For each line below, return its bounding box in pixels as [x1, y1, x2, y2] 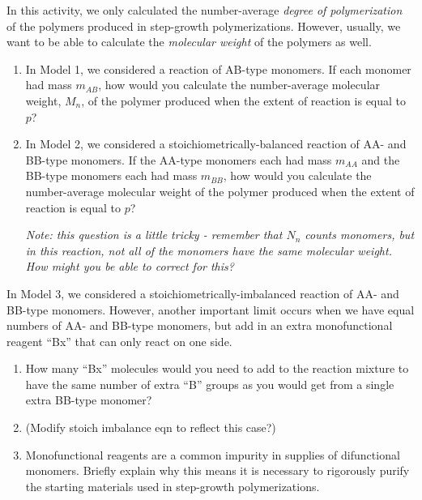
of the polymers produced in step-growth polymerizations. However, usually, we [6, 17, 401, 34]
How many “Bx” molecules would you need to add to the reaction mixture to [25, 360, 409, 377]
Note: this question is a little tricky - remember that [25, 226, 283, 243]
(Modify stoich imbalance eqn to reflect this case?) [25, 419, 276, 436]
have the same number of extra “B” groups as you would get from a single [25, 375, 394, 392]
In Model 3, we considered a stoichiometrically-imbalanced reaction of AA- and [6, 284, 399, 301]
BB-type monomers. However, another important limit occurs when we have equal [6, 301, 415, 318]
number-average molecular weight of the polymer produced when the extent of [25, 182, 415, 199]
